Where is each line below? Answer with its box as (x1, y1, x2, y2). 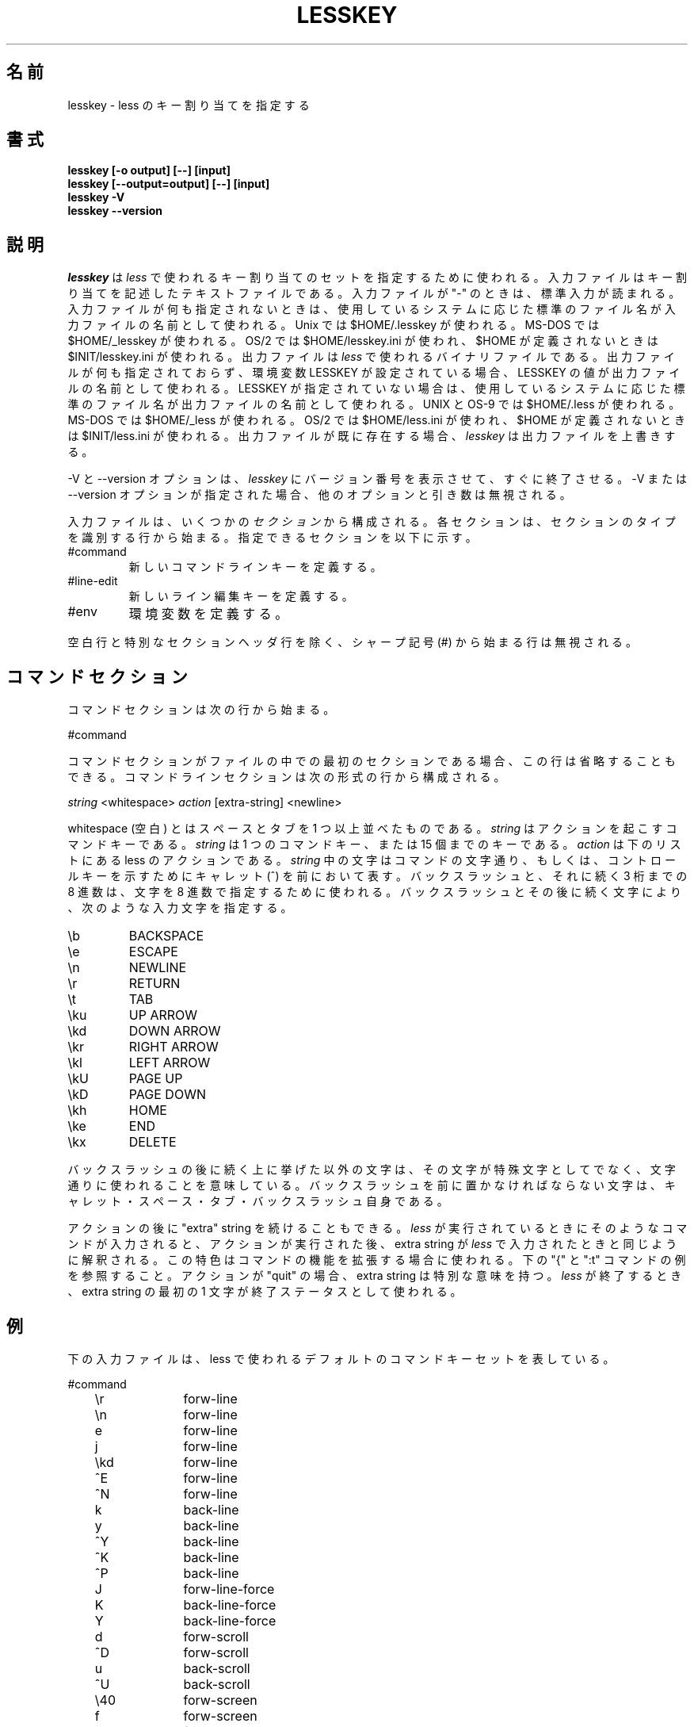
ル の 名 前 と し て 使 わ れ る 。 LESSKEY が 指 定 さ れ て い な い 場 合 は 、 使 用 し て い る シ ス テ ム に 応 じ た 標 (67, 381, 685, 396)
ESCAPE (128, 944, 178, 960)
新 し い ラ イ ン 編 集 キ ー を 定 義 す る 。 (128, 589, 353, 603)
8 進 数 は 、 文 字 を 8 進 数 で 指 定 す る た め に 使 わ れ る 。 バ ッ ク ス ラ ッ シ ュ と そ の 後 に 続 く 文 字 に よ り (67, 885, 682, 899)
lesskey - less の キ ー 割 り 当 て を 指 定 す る (67, 98, 310, 112)
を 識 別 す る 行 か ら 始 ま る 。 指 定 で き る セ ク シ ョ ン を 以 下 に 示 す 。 (67, 530, 477, 545)
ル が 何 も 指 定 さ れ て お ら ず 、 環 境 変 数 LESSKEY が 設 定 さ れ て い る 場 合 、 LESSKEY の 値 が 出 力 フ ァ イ (67, 366, 681, 380)
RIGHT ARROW (128, 1039, 219, 1055)
